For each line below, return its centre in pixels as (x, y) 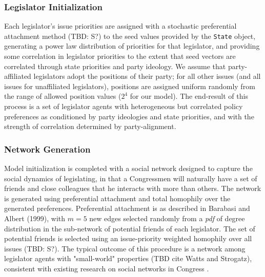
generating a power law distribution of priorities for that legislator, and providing (132, 46)
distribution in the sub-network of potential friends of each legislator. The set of (130, 228)
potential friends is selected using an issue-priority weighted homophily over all (128, 238)
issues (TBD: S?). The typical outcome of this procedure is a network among (125, 248)
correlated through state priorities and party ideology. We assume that (115, 66)
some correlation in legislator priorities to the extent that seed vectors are (120, 56)
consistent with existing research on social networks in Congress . (107, 268)
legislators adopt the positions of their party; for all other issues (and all (147, 76)
